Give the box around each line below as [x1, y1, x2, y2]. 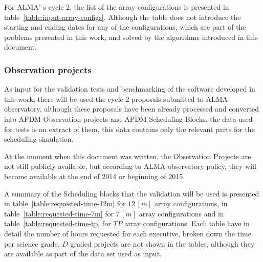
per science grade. [4, 238, 60, 249]
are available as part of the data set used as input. [4, 248, 162, 259]
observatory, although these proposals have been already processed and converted [4, 103, 259, 114]
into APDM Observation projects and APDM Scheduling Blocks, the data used [4, 113, 253, 124]
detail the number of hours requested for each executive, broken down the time [4, 228, 251, 238]
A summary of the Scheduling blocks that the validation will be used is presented [4, 188, 259, 199]
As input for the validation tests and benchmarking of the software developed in [4, 83, 255, 94]
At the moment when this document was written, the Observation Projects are [4, 150, 251, 161]
